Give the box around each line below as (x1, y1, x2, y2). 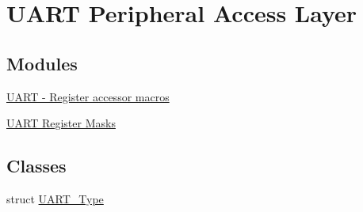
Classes (6, 153, 67, 178)
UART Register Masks (6, 115, 116, 131)
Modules (6, 51, 78, 75)
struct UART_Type (6, 190, 104, 206)
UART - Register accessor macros (6, 88, 170, 104)
